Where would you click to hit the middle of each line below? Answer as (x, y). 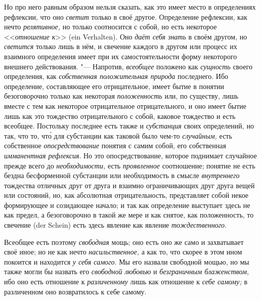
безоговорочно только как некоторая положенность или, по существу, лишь (121, 96)
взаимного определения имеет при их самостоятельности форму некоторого (121, 56)
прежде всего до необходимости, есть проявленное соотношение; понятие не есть (130, 165)
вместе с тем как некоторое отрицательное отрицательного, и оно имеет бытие (125, 105)
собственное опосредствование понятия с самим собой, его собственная (115, 145)
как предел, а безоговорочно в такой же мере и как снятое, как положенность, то (129, 215)
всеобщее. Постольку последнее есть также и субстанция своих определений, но (129, 126)
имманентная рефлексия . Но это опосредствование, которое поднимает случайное (130, 155)
